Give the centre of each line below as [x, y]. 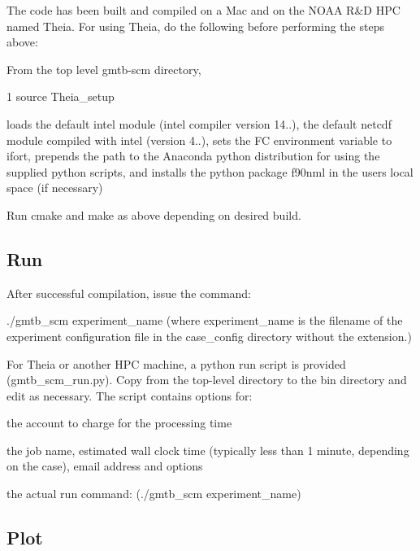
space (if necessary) [55, 188]
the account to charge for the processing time [119, 423]
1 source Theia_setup [61, 96]
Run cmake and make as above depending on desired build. [154, 214]
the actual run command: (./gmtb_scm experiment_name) [154, 494]
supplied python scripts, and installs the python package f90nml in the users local [210, 171]
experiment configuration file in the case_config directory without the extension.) [209, 336]
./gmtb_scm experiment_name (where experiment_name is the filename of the [205, 320]
